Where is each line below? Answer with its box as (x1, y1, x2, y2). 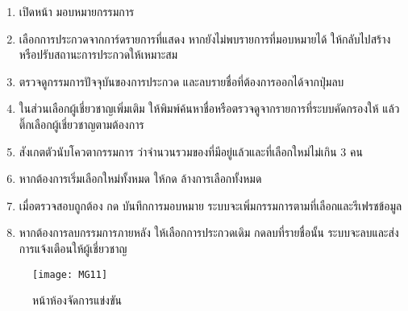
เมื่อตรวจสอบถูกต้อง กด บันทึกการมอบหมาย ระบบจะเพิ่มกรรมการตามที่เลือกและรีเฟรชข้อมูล (19, 197, 402, 214)
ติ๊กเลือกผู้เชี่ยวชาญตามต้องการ (19, 115, 144, 132)
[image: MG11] (32, 268, 108, 280)
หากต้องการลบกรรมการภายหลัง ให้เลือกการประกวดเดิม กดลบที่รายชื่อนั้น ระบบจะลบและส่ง (19, 224, 399, 241)
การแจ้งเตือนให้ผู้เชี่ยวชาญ (19, 239, 127, 256)
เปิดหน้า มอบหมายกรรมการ (19, 3, 135, 19)
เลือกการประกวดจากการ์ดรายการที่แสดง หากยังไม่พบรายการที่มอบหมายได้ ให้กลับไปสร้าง (19, 30, 391, 47)
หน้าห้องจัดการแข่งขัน (32, 292, 122, 309)
